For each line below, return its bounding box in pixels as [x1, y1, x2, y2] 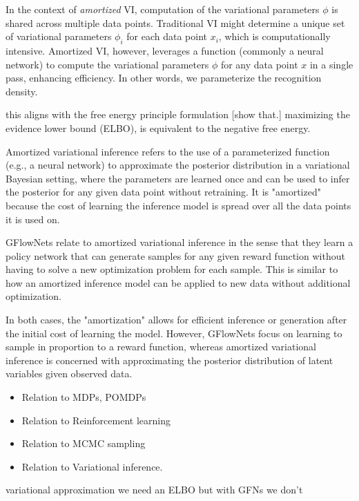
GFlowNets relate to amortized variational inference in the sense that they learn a [6, 235, 353, 249]
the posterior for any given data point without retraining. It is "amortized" [6, 185, 321, 199]
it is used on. [6, 211, 60, 226]
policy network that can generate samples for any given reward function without [6, 248, 345, 263]
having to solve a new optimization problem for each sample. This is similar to [6, 262, 338, 276]
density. [6, 84, 38, 98]
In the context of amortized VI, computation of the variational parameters [6, 2, 320, 16]
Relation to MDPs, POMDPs [21, 390, 146, 404]
